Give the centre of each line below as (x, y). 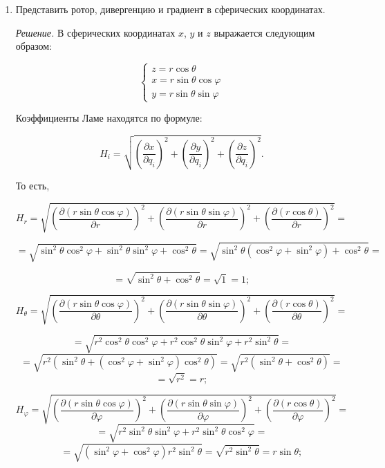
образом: (34, 46)
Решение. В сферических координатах (95, 32)
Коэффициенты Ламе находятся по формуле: (109, 118)
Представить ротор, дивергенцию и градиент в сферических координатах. (170, 9)
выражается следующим (264, 32)
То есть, (32, 186)
